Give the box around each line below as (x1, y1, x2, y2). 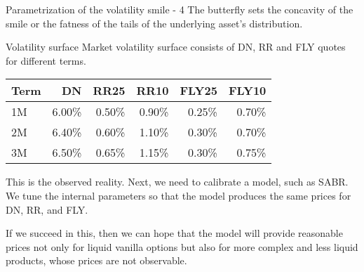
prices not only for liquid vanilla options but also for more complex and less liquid (6, 239, 358, 254)
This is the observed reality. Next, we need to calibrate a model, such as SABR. (6, 174, 349, 189)
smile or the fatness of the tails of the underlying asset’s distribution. (6, 15, 303, 30)
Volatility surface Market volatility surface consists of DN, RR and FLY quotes (6, 39, 346, 54)
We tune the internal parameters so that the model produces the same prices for (6, 188, 351, 202)
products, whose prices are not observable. (6, 253, 187, 268)
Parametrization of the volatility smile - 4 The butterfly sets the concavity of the (6, 2, 353, 16)
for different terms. (6, 53, 86, 67)
